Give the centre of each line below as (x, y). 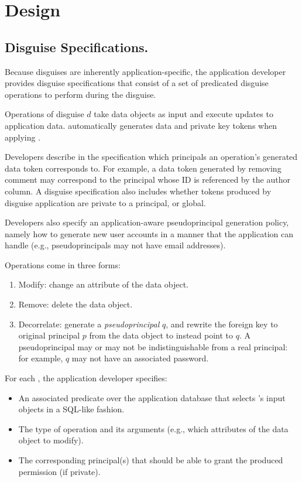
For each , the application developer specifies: (86, 378)
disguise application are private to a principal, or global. (105, 202)
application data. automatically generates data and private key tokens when (141, 125)
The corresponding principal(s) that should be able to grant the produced (151, 460)
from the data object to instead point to (161, 335)
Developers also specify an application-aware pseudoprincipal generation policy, (147, 222)
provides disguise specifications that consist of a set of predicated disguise (137, 83)
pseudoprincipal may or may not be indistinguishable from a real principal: (153, 346)
